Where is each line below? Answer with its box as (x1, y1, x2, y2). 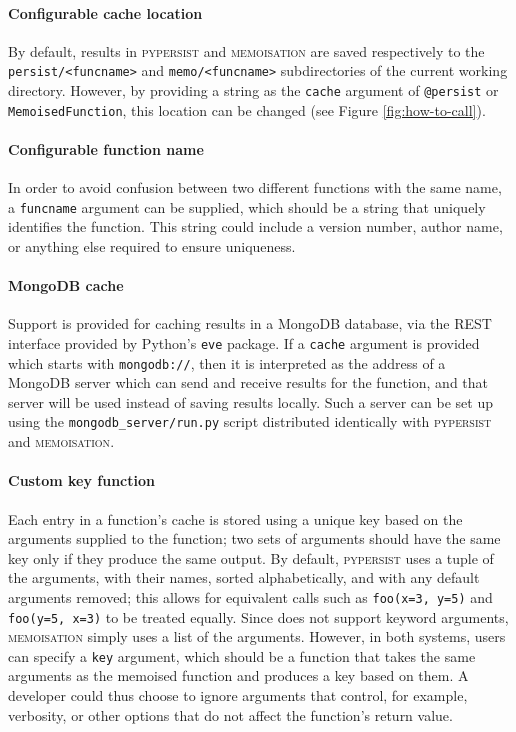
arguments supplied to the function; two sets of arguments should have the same (8, 528, 501, 549)
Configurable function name (8, 138, 204, 159)
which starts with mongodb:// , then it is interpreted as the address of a (8, 352, 446, 373)
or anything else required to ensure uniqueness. (8, 236, 296, 256)
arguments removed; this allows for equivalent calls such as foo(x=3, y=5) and (8, 586, 493, 607)
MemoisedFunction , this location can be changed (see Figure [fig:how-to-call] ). (8, 99, 486, 120)
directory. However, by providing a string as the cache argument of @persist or (8, 80, 499, 101)
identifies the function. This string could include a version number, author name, (8, 216, 503, 237)
